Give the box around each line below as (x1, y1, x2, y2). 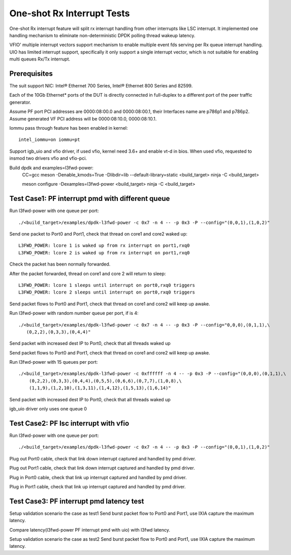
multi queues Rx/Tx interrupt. (9, 56, 71, 62)
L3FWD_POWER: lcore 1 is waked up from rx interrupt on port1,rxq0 (18, 243, 190, 249)
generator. (9, 99, 31, 105)
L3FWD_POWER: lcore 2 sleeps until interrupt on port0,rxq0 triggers (18, 289, 196, 295)
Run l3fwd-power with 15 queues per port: (9, 359, 98, 365)
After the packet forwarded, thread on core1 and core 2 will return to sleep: (9, 270, 166, 277)
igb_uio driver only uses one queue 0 (9, 406, 87, 412)
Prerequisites (9, 69, 53, 78)
